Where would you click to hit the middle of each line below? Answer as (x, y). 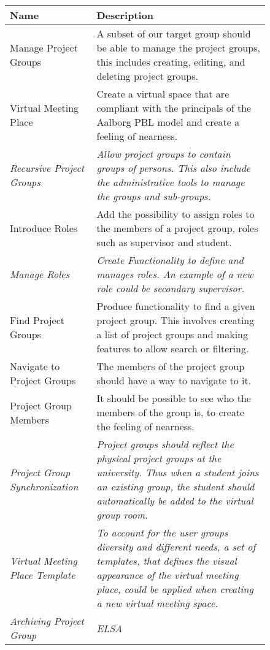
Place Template (43, 575)
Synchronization (44, 486)
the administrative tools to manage (171, 182)
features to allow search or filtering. (173, 348)
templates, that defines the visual (167, 561)
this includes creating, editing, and (171, 62)
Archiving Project (47, 621)
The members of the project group (171, 366)
